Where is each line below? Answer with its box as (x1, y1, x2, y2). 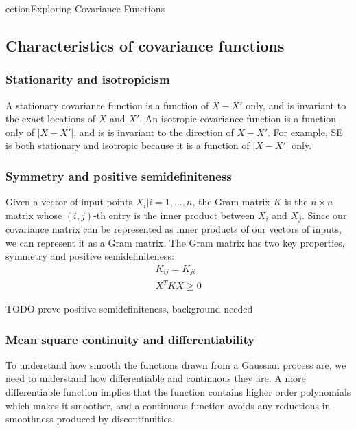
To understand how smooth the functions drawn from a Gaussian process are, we (5, 357, 346, 372)
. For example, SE (268, 124, 343, 139)
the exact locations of (5, 111, 96, 126)
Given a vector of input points (5, 194, 132, 209)
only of (5, 124, 35, 139)
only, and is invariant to (246, 98, 346, 112)
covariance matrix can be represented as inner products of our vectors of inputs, (5, 222, 342, 236)
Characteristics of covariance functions (5, 34, 285, 56)
